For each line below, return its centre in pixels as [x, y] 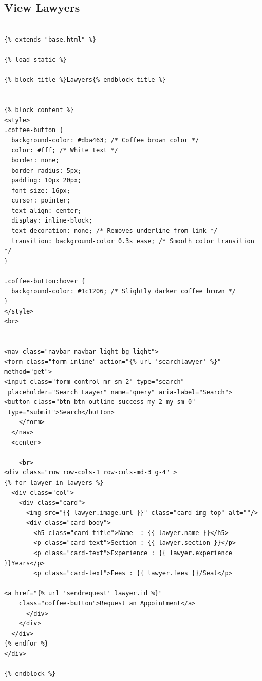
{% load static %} [35, 59]
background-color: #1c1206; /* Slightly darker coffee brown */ [124, 291]
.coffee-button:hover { [45, 281]
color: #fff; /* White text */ [65, 150]
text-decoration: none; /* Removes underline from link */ [115, 231]
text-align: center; [46, 210]
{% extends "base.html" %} [50, 39]
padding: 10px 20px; [46, 181]
